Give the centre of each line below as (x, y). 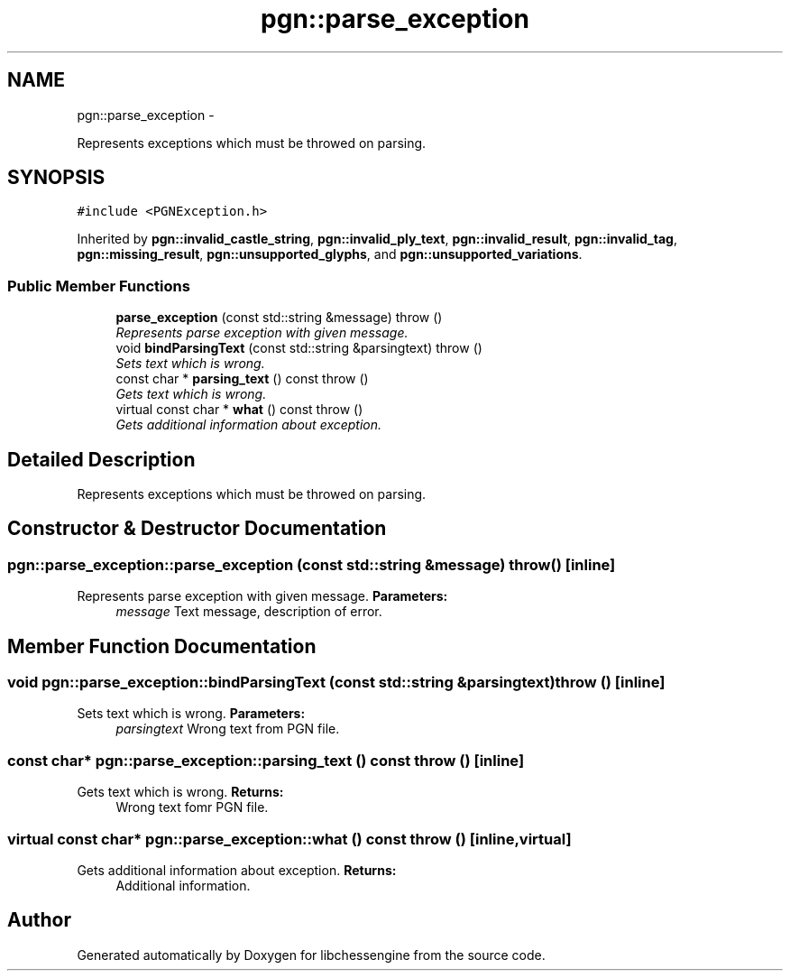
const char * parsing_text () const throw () (242, 379)
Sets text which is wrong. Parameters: (191, 714)
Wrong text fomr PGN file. (192, 807)
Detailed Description (101, 459)
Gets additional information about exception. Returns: (237, 870)
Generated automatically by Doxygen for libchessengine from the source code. (311, 955)
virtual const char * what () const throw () (239, 410)
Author (39, 920)
